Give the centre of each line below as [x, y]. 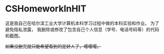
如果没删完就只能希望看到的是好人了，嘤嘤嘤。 [53, 46]
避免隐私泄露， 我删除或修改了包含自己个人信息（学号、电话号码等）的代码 [82, 29]
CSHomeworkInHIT [46, 9]
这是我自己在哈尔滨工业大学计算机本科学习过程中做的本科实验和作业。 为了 [82, 23]
